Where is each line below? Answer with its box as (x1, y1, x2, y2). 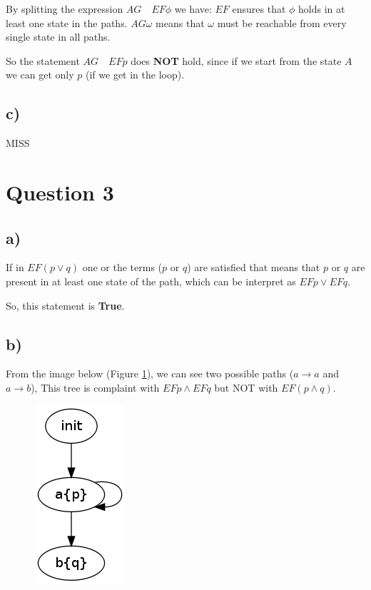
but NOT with (214, 380, 278, 395)
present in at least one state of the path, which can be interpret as (6, 273, 296, 288)
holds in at (298, 1, 345, 16)
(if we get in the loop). (86, 67, 185, 82)
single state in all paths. (6, 29, 111, 44)
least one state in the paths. (6, 15, 128, 30)
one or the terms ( (82, 260, 163, 275)
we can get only (6, 67, 74, 82)
